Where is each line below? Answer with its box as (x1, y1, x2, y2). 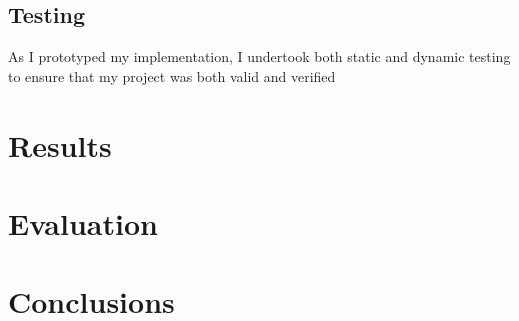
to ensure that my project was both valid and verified (8, 65, 336, 86)
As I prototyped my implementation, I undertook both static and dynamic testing (8, 46, 511, 67)
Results (8, 124, 112, 165)
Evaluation (8, 202, 158, 243)
